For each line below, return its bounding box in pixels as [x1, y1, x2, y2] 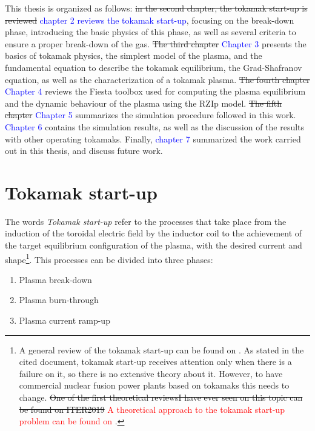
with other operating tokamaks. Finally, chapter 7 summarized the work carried [5, 132, 301, 145]
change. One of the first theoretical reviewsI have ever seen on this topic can [19, 391, 303, 404]
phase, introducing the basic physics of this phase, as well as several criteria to [5, 25, 296, 38]
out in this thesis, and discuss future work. [5, 144, 163, 157]
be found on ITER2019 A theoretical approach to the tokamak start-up [19, 403, 285, 415]
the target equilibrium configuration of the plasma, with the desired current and [5, 239, 302, 252]
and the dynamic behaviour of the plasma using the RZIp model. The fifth [5, 96, 282, 109]
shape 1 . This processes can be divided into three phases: [5, 251, 213, 266]
